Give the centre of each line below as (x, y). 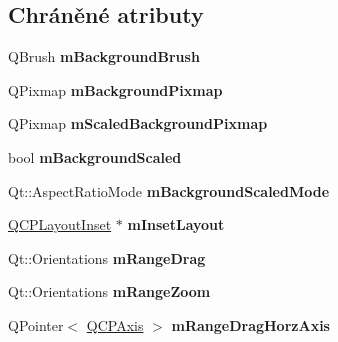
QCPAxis (115, 324)
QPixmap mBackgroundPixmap (115, 89)
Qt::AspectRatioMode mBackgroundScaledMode (169, 190)
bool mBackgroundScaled (95, 156)
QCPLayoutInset (60, 224)
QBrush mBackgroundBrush (104, 56)
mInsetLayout (176, 224)
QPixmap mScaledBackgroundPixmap (138, 123)
